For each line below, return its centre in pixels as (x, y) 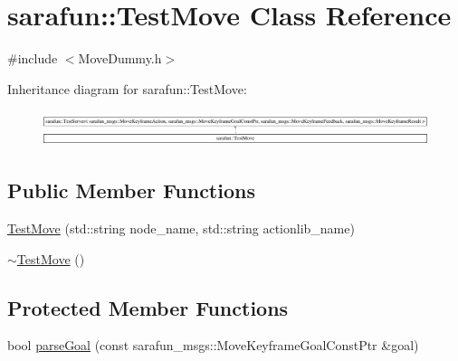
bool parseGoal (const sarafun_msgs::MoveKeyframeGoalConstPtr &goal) (213, 345)
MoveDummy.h (120, 58)
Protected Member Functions (148, 307)
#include (33, 58)
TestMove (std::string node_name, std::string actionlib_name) (181, 228)
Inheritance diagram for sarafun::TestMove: (127, 88)
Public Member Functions (131, 190)
